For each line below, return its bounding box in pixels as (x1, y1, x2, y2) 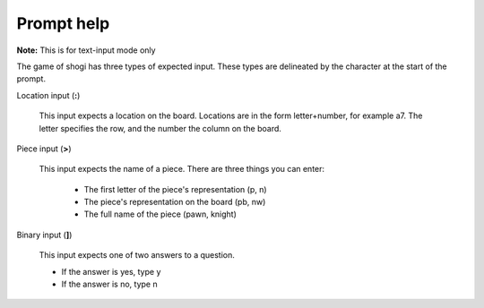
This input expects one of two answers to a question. (39, 250, 235, 261)
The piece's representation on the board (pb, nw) (83, 197, 266, 208)
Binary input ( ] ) (16, 229, 73, 240)
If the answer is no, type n (61, 278, 158, 290)
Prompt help (16, 13, 110, 33)
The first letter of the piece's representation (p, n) (83, 184, 268, 194)
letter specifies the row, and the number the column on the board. (39, 123, 282, 133)
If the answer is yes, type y (61, 266, 161, 277)
